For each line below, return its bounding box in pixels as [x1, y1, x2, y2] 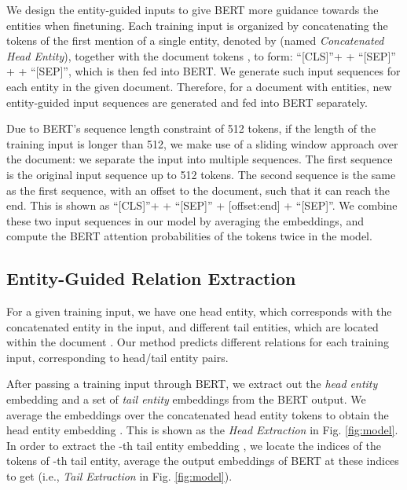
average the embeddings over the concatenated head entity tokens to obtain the [6, 406, 389, 422]
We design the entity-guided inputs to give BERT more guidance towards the [6, 2, 379, 17]
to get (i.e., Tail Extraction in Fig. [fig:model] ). [6, 468, 233, 485]
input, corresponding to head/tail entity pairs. [6, 349, 229, 365]
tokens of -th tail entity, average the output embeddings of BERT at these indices [6, 452, 399, 469]
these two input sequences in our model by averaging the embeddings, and [6, 212, 364, 229]
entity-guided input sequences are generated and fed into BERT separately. [6, 93, 368, 110]
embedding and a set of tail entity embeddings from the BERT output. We [6, 391, 366, 408]
